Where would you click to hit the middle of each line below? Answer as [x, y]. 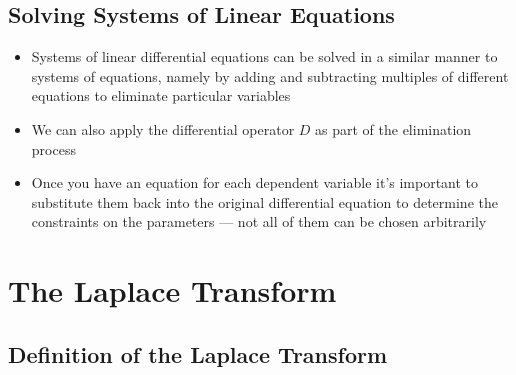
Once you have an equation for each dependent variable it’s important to [255, 182]
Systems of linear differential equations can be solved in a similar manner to [264, 56]
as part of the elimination [393, 128]
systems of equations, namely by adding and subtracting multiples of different [270, 75]
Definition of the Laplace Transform [198, 353]
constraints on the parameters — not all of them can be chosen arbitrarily [259, 221]
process [53, 148]
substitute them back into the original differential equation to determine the [264, 201]
